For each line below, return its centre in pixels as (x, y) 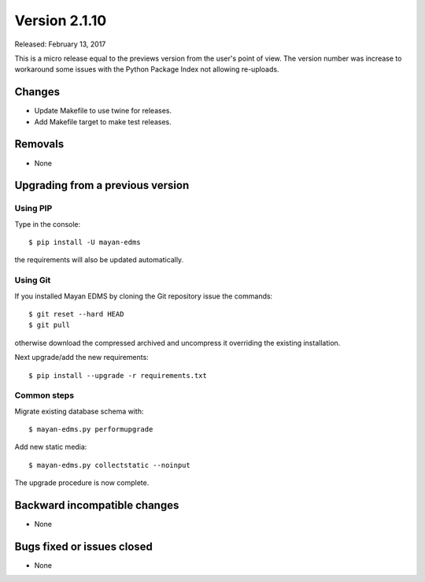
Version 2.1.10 (61, 20)
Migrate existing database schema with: (79, 411)
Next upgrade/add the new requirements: (81, 358)
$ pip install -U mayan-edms (85, 243)
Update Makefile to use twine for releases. (103, 111)
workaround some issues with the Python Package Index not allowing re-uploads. (147, 69)
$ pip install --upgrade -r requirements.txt (118, 375)
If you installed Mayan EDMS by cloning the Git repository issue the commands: (144, 296)
